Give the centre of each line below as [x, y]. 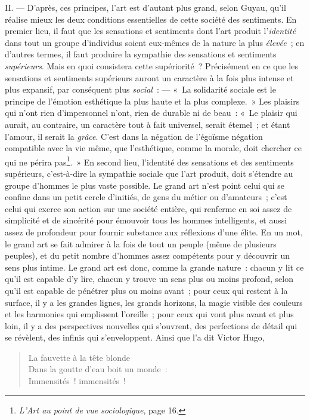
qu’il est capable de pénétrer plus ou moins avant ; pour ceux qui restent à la [146, 290]
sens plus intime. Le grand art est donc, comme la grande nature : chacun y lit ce [154, 267]
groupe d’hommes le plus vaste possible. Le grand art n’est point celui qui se [145, 185]
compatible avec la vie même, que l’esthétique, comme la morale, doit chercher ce [153, 148]
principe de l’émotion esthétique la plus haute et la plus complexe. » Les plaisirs [152, 101]
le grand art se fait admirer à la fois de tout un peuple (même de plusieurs [141, 243]
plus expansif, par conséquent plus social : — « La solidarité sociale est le [140, 89]
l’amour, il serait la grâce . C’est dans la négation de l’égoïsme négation [134, 136]
